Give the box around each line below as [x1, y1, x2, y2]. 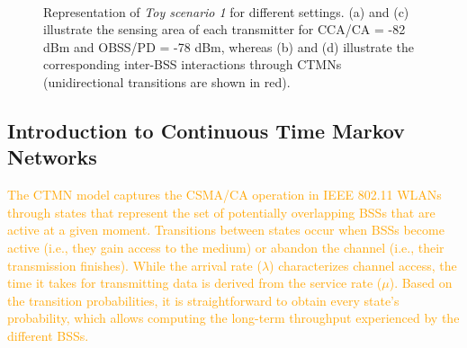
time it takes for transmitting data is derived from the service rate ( [7, 273, 382, 292]
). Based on [389, 273, 453, 292]
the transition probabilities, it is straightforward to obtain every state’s [7, 290, 400, 309]
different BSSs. [7, 326, 89, 344]
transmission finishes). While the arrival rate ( [7, 255, 262, 274]
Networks [7, 143, 97, 171]
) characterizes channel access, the [269, 255, 457, 274]
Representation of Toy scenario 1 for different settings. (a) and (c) [43, 2, 409, 21]
